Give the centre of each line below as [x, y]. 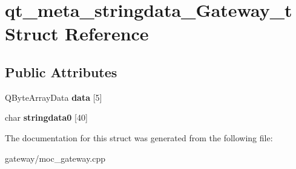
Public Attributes [61, 72]
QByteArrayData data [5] [54, 97]
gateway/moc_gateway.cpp [55, 158]
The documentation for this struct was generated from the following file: [139, 137]
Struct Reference [77, 33]
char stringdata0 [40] [46, 117]
